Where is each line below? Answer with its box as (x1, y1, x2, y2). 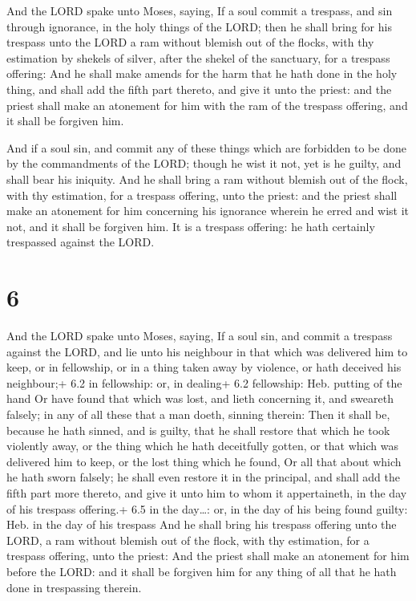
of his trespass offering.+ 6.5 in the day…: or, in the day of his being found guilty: (6, 500, 408, 517)
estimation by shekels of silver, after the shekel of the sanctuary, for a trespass (6, 49, 390, 66)
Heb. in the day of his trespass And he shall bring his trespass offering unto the (6, 516, 397, 533)
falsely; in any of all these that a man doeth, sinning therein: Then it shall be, (6, 406, 390, 422)
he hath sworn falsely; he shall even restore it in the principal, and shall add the (6, 469, 400, 485)
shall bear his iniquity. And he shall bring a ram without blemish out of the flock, (6, 170, 408, 187)
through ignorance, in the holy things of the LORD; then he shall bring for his (6, 18, 392, 35)
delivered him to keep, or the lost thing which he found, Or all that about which (6, 453, 402, 469)
